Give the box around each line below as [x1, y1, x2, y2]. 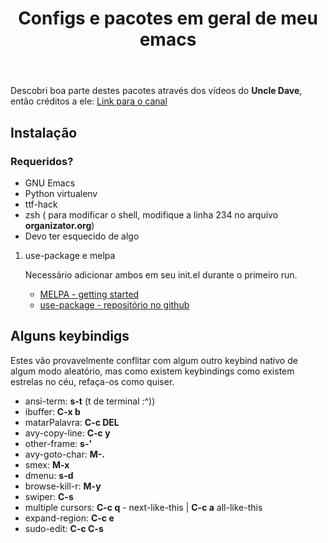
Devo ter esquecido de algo [24, 230, 140, 242]
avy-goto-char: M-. [24, 448, 105, 460]
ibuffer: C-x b [24, 405, 81, 417]
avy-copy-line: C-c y [24, 427, 111, 439]
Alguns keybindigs [10, 328, 130, 345]
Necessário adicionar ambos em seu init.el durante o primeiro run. [24, 268, 298, 281]
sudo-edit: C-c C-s [24, 522, 104, 534]
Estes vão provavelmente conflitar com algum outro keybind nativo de [10, 354, 298, 366]
